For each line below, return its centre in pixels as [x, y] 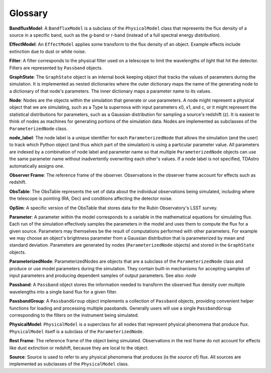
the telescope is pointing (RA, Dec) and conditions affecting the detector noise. [91, 198]
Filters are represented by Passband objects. [56, 67]
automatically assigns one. [37, 166]
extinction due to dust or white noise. [48, 51]
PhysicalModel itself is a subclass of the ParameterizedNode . [77, 331]
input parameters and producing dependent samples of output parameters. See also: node [103, 276]
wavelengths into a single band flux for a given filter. [63, 291]
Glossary [29, 13]
